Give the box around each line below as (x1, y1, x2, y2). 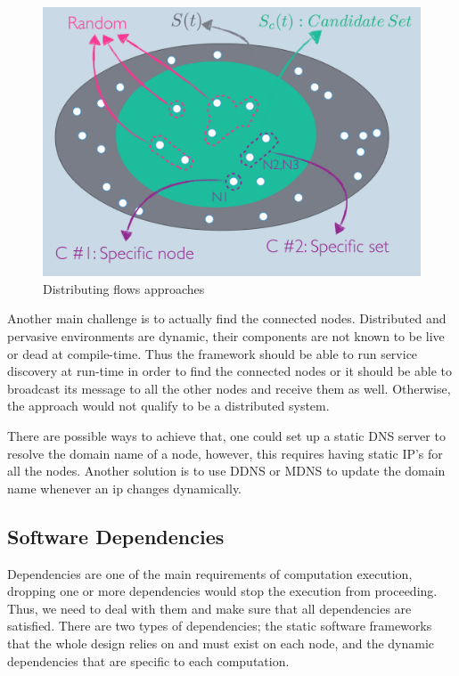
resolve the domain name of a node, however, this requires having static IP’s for (7, 444, 443, 462)
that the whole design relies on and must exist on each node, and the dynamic (7, 633, 435, 652)
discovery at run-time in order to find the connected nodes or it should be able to (7, 362, 452, 380)
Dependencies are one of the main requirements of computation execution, (7, 564, 413, 582)
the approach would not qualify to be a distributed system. (7, 396, 330, 415)
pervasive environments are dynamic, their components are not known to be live (7, 327, 445, 346)
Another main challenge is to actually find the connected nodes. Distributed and (7, 309, 447, 328)
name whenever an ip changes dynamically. (7, 478, 242, 497)
